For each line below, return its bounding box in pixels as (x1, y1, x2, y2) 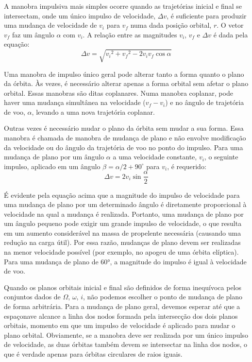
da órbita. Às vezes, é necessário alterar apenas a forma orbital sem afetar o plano (4, 78, 249, 88)
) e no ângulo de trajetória (165, 97, 244, 107)
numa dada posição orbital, (130, 20, 212, 30)
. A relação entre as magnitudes (83, 29, 177, 39)
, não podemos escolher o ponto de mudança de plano (83, 292, 243, 302)
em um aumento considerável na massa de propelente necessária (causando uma (4, 227, 241, 238)
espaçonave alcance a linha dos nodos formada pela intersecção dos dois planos (4, 310, 238, 321)
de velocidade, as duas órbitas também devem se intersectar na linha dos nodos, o (4, 339, 248, 349)
